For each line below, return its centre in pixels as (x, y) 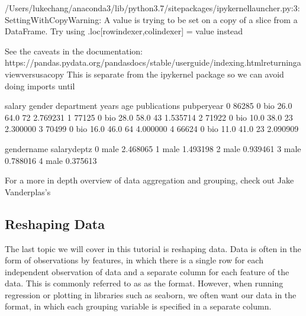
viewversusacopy (35, 74)
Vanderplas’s (28, 191)
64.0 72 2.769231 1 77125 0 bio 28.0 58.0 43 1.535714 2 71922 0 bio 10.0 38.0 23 (149, 117)
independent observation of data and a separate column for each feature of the (147, 271)
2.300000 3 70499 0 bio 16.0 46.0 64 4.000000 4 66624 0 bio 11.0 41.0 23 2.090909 (152, 129)
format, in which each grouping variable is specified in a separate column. (138, 306)
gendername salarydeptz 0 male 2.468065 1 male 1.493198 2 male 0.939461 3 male (153, 148)
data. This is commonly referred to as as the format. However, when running (144, 283)
